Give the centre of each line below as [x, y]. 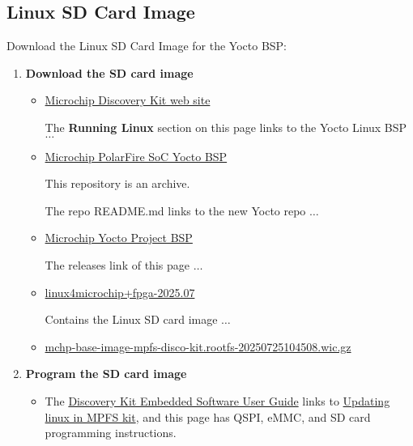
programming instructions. [111, 433]
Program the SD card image [106, 374]
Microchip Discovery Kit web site [128, 100]
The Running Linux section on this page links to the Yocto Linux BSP [226, 127]
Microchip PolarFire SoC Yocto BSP [136, 156]
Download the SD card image [109, 72]
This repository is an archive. [117, 183]
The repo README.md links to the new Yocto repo [175, 210]
